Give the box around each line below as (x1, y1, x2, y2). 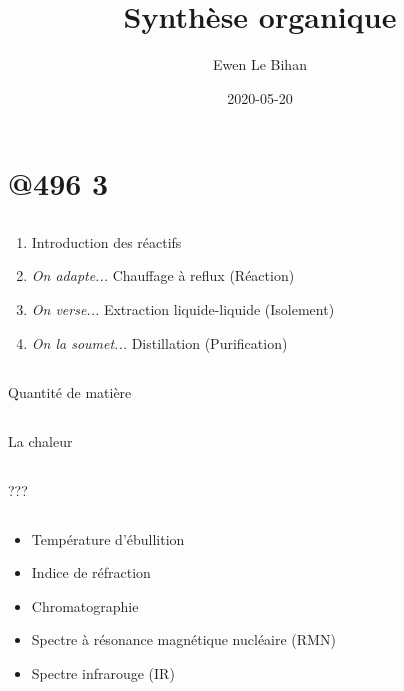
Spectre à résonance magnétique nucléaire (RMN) (31, 629, 336, 650)
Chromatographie (31, 595, 139, 616)
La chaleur (8, 430, 73, 451)
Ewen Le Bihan (213, 54, 307, 75)
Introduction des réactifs (31, 231, 182, 252)
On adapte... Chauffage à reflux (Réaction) (31, 265, 295, 286)
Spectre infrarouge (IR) (31, 662, 175, 683)
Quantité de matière (8, 381, 132, 402)
